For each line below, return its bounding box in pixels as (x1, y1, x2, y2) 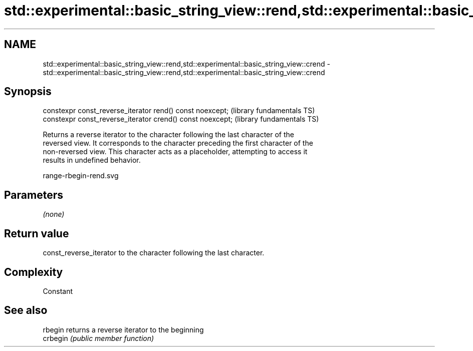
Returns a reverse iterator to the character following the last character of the (43, 130, 294, 139)
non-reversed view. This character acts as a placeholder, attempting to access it (43, 147, 308, 156)
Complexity (4, 265, 63, 278)
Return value (4, 227, 69, 240)
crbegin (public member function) (43, 333, 154, 342)
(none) (43, 210, 65, 219)
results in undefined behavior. (43, 156, 141, 165)
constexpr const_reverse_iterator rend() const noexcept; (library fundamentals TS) (43, 106, 315, 115)
